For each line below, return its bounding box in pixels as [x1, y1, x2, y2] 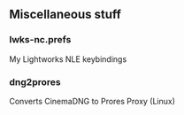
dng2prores [9, 75, 61, 88]
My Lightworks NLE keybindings [9, 53, 127, 65]
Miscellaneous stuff [9, 7, 122, 22]
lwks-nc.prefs [9, 34, 72, 46]
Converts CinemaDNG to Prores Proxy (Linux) [9, 96, 175, 106]
